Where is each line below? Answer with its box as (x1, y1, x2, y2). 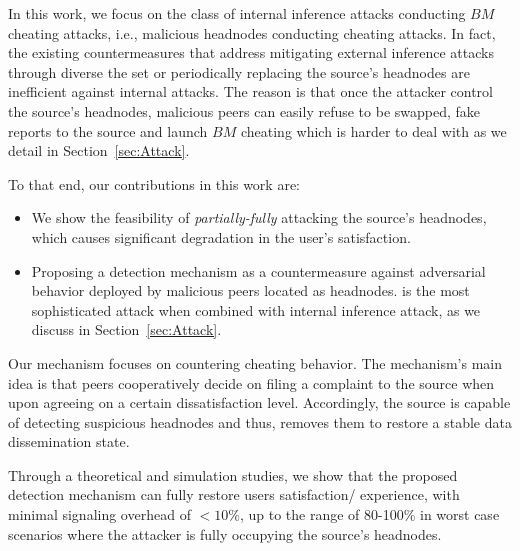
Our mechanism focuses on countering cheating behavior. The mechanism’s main (8, 352, 502, 373)
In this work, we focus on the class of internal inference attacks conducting (8, 3, 466, 23)
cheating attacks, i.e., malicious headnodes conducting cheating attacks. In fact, (8, 22, 496, 43)
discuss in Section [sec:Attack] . (31, 319, 222, 340)
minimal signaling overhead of (8, 504, 191, 525)
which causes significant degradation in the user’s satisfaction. (31, 226, 411, 247)
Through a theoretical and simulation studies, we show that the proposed (8, 464, 458, 485)
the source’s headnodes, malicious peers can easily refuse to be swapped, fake (8, 100, 481, 121)
